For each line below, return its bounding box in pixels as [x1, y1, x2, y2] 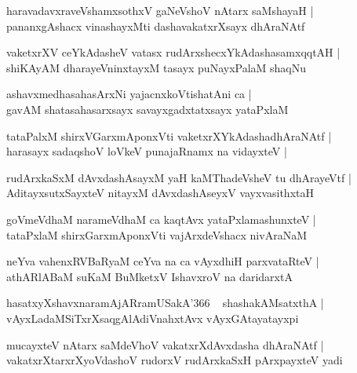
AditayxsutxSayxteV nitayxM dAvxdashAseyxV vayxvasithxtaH [6, 185, 314, 201]
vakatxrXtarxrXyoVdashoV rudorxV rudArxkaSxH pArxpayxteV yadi [6, 352, 343, 368]
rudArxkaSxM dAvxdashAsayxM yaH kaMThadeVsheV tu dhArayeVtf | [6, 169, 352, 185]
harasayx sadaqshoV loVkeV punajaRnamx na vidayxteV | [6, 143, 287, 159]
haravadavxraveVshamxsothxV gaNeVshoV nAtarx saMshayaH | [6, 2, 314, 18]
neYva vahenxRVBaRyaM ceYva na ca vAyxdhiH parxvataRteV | [6, 253, 319, 269]
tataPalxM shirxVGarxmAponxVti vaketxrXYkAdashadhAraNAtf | [6, 127, 332, 144]
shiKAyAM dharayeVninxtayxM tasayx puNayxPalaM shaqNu [6, 59, 307, 75]
